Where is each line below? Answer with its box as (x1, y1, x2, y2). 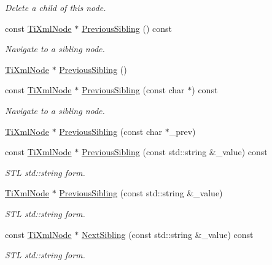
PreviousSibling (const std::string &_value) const (81, 145, 268, 158)
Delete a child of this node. (5, 1, 106, 13)
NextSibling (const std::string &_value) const (81, 228, 254, 240)
